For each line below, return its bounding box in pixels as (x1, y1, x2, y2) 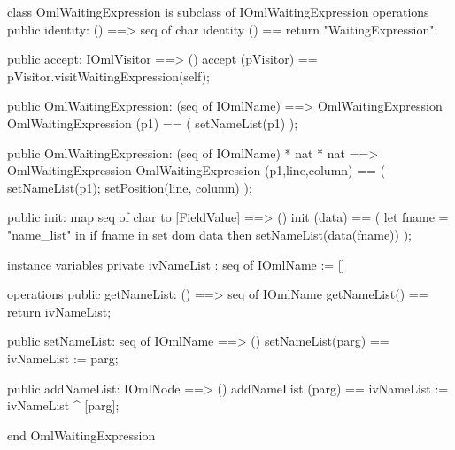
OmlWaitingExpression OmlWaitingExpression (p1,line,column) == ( (7, 161, 386, 179)
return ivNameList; (7, 301, 112, 320)
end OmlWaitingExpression (7, 425, 156, 444)
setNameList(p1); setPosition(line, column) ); (7, 178, 252, 196)
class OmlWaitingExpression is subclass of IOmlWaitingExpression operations (7, 3, 429, 20)
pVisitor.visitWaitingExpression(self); (7, 66, 210, 85)
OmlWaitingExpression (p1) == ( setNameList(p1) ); (7, 113, 298, 132)
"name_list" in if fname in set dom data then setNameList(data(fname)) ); (7, 225, 413, 243)
